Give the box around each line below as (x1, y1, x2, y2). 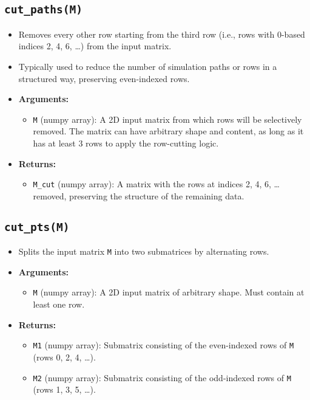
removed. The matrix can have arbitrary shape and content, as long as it (33, 125, 304, 137)
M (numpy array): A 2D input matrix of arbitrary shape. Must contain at (33, 286, 305, 298)
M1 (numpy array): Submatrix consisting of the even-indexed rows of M (33, 339, 294, 351)
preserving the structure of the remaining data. (69, 189, 244, 202)
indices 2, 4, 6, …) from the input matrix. (18, 40, 172, 52)
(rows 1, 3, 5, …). (33, 383, 96, 396)
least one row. (33, 298, 85, 311)
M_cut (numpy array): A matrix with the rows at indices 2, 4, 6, (33, 178, 271, 190)
